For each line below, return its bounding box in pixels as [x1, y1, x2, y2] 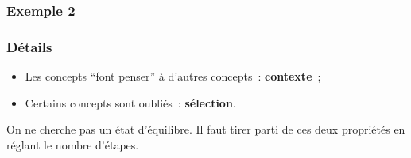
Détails [6, 36, 52, 56]
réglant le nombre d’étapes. [6, 136, 139, 152]
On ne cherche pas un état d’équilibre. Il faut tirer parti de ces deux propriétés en [6, 121, 405, 137]
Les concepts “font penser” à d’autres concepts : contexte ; [25, 68, 321, 85]
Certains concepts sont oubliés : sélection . [25, 94, 236, 111]
